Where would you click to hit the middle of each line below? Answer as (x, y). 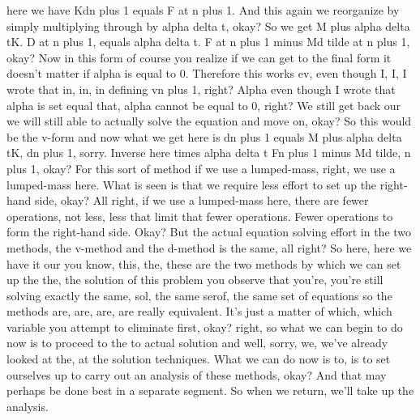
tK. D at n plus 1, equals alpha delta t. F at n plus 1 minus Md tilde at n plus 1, (208, 42)
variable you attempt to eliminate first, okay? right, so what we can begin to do (205, 327)
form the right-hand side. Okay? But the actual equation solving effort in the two (209, 232)
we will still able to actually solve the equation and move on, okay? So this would (209, 121)
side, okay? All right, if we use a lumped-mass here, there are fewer (202, 200)
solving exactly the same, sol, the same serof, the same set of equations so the (199, 295)
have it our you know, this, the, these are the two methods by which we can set (204, 263)
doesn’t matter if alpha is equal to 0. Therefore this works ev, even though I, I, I (207, 73)
